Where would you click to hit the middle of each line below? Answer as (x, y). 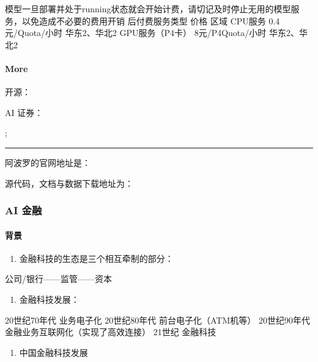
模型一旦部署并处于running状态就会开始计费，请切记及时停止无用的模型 (148, 9)
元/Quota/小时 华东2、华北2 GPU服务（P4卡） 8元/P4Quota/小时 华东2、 (152, 33)
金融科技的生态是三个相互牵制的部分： (96, 258)
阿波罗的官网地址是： (48, 162)
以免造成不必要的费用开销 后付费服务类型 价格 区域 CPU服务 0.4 (151, 20)
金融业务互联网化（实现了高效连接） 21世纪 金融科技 (111, 332)
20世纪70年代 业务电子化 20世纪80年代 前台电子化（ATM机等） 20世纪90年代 (157, 320)
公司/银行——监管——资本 (58, 279)
